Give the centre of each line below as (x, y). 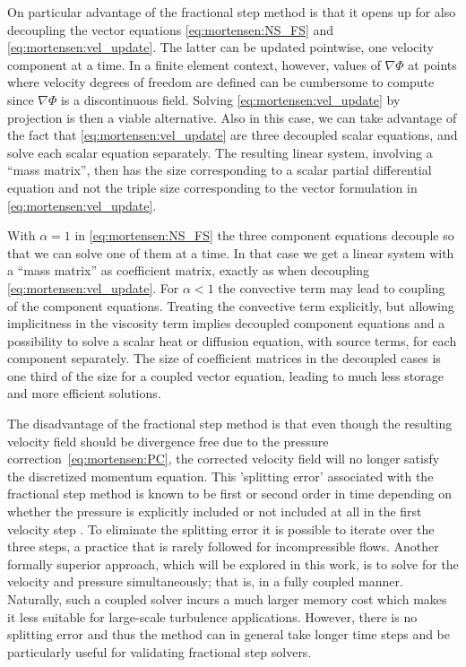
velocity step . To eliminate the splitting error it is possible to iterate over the (221, 528)
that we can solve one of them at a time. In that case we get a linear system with (231, 252)
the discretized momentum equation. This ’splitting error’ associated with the (220, 476)
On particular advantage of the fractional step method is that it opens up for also (232, 12)
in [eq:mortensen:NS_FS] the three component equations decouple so (264, 235)
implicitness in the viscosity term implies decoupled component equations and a (226, 323)
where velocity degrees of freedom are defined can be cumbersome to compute (221, 82)
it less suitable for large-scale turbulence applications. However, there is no (212, 616)
